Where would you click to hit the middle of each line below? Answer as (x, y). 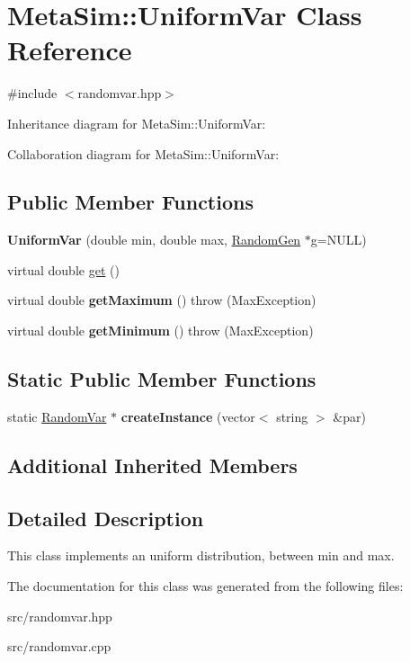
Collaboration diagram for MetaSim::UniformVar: (143, 153)
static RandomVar (57, 416)
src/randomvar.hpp (60, 616)
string (292, 416)
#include (32, 93)
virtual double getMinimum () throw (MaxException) (160, 331)
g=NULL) (339, 240)
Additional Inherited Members (152, 465)
